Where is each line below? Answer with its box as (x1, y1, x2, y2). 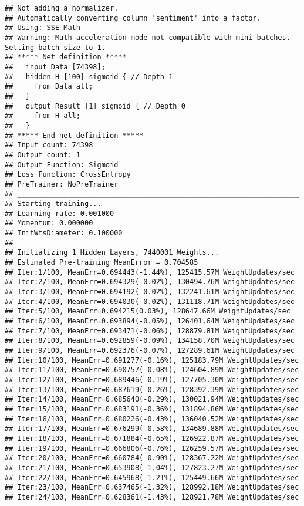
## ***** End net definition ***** (5, 131, 144, 140)
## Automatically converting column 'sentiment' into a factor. (5, 14, 261, 22)
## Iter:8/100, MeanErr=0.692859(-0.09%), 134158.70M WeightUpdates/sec (5, 336, 295, 345)
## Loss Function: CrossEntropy (5, 170, 131, 179)
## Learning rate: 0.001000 (5, 209, 114, 218)
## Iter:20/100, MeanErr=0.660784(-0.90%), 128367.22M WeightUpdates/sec (5, 454, 299, 463)
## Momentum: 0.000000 (5, 219, 93, 228)
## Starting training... (5, 200, 102, 208)
